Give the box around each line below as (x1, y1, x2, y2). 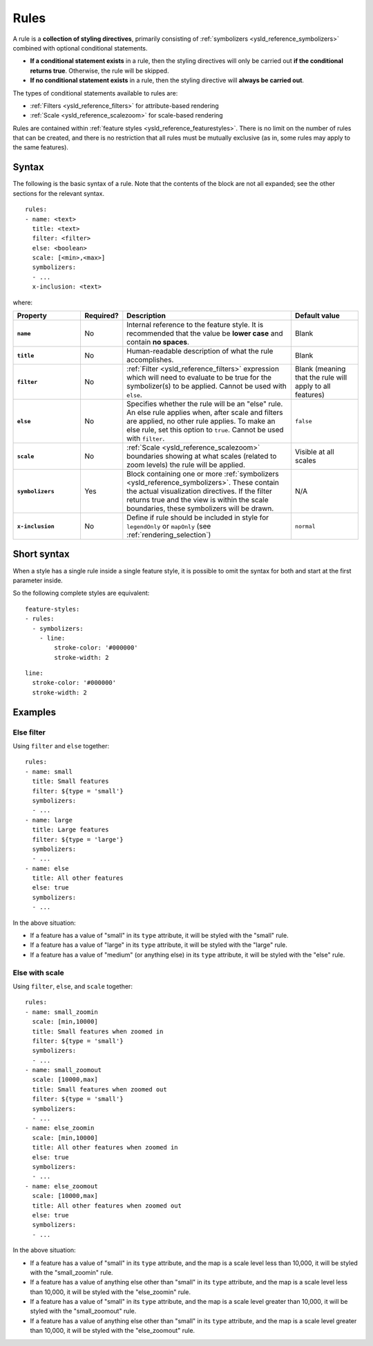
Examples (12, 706, 57, 718)
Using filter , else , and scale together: (12, 982, 133, 990)
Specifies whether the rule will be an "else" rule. (126, 399, 283, 409)
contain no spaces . (126, 338, 190, 347)
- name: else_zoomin (25, 1124, 95, 1132)
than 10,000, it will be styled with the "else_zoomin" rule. (30, 1287, 191, 1296)
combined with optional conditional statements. (12, 44, 148, 52)
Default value (294, 311, 340, 321)
